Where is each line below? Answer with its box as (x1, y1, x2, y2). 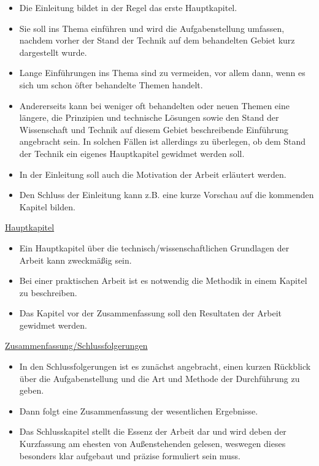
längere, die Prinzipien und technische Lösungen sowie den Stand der (19, 111, 279, 124)
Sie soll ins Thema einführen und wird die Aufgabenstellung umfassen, (19, 21, 285, 34)
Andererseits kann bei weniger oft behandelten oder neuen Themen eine (19, 99, 290, 112)
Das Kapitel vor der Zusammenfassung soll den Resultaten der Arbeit (19, 307, 282, 319)
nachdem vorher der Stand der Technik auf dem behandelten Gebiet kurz (19, 34, 295, 47)
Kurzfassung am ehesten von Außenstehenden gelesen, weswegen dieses (19, 437, 286, 450)
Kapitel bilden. (19, 200, 75, 213)
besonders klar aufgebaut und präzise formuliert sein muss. (19, 449, 240, 462)
